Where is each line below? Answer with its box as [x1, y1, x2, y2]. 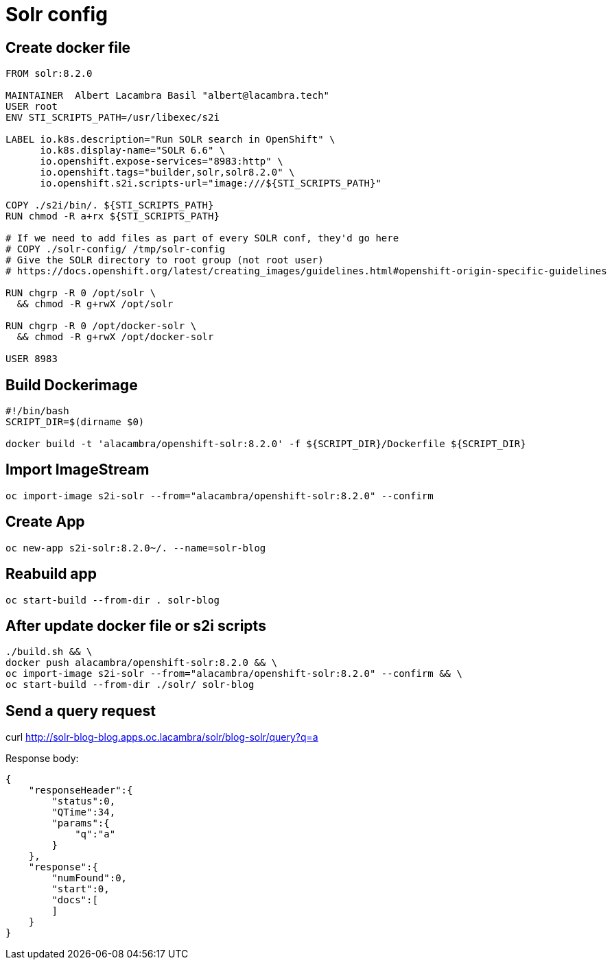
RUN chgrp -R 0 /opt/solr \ [5, 287, 156, 299]
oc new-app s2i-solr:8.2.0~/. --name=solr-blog [5, 542, 266, 553]
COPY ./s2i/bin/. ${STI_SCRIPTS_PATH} [5, 200, 214, 211]
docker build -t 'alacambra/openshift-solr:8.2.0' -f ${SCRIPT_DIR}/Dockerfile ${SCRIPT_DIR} [5, 438, 526, 450]
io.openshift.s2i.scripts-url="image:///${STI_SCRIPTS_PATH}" [40, 178, 381, 189]
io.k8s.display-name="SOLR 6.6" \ [40, 145, 226, 156]
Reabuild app [5, 565, 97, 583]
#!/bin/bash [5, 405, 69, 417]
